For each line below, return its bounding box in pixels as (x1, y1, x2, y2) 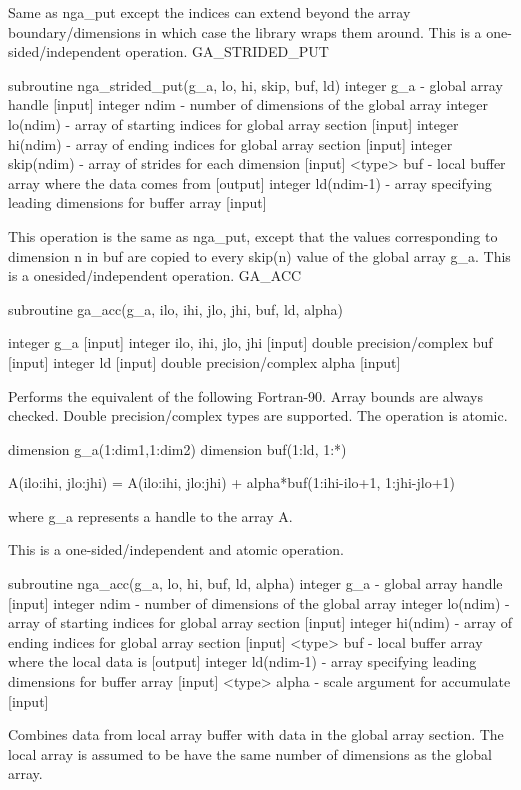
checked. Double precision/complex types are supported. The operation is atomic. (8, 405, 508, 426)
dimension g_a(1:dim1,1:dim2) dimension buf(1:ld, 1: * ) (8, 438, 347, 459)
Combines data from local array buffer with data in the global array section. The (8, 724, 504, 745)
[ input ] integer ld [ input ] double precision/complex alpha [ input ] (8, 351, 401, 372)
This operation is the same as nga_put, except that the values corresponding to (8, 225, 498, 246)
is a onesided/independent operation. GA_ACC (8, 265, 302, 286)
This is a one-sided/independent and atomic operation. (8, 539, 344, 560)
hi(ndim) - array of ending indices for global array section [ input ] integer (8, 133, 453, 154)
